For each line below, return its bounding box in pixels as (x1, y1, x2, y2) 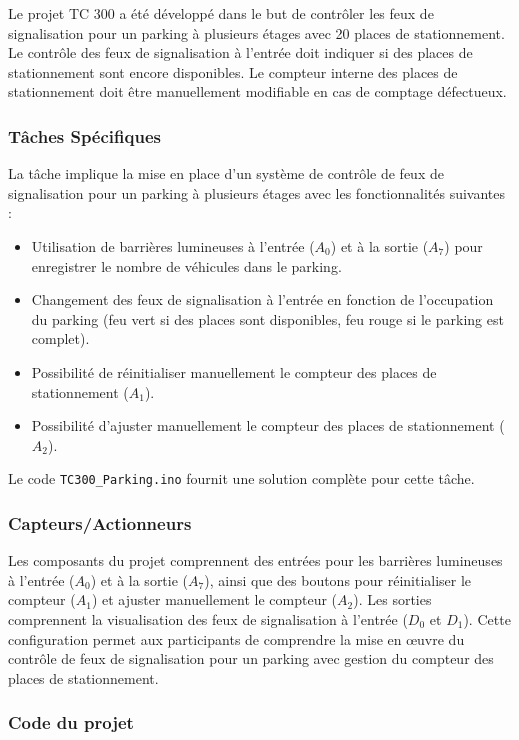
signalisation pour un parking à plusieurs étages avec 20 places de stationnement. (8, 22, 505, 43)
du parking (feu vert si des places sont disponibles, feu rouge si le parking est (31, 308, 504, 329)
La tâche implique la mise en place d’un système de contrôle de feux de (8, 163, 444, 184)
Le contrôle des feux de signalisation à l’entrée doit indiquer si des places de (8, 42, 473, 63)
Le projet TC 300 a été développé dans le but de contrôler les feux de (8, 3, 434, 23)
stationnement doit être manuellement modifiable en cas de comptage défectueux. (8, 81, 507, 102)
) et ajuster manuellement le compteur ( (91, 589, 338, 610)
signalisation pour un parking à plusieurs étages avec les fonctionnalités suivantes (8, 182, 506, 203)
